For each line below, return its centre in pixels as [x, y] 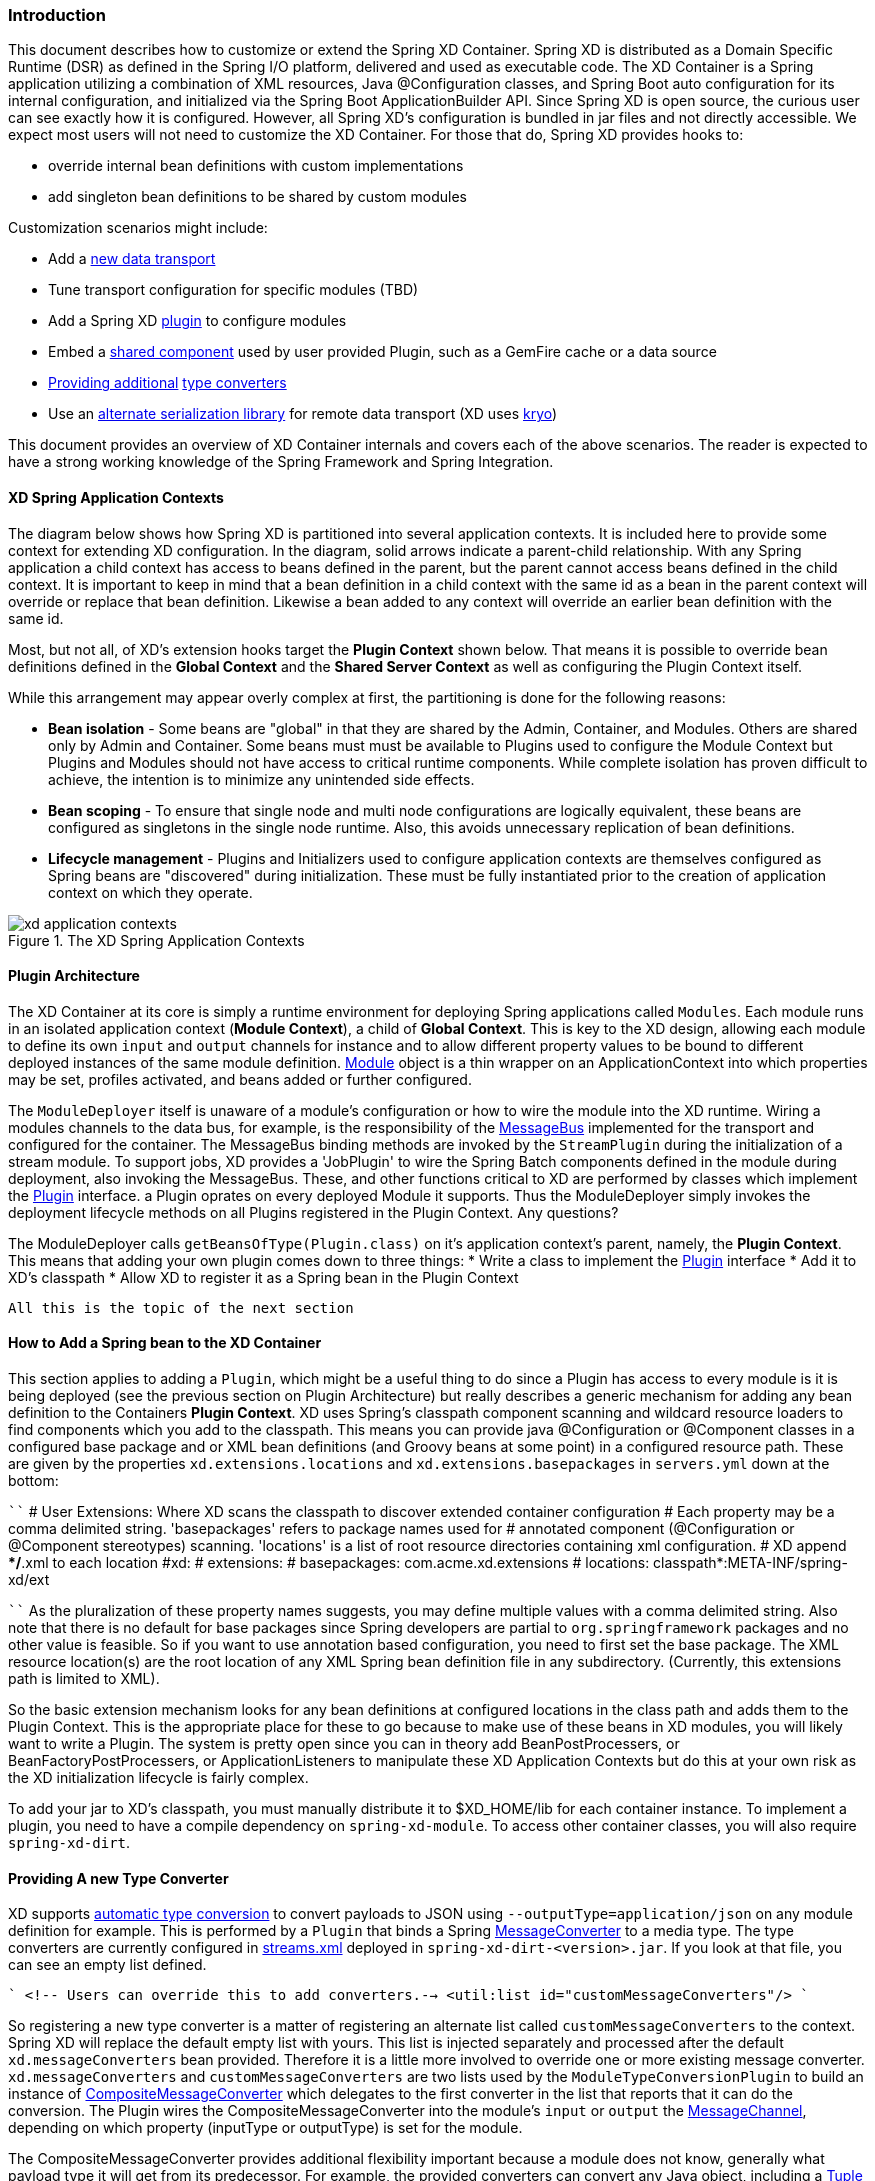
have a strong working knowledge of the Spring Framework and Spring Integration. [281, 462]
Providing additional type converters [167, 383]
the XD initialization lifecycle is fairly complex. [158, 1778]
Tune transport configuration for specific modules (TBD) [233, 290]
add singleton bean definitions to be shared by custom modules [258, 197]
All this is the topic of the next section [181, 1307]
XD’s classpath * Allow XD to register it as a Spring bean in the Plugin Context [263, 1277]
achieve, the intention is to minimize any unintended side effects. [261, 779]
